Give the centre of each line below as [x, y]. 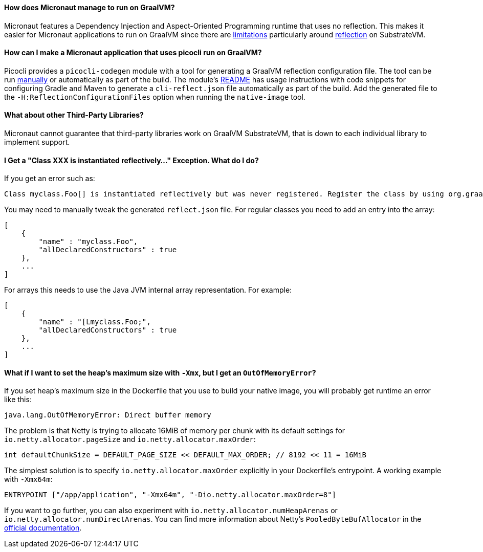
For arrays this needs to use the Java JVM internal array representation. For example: [148, 290]
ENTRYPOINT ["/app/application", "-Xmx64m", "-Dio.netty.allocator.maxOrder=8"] [170, 495]
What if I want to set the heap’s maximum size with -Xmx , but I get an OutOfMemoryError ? [160, 372]
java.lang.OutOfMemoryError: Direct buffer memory [108, 415]
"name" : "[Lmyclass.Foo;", [95, 322]
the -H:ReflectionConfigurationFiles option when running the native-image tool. [155, 97]
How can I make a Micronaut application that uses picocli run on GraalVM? [133, 53]
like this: [18, 400]
